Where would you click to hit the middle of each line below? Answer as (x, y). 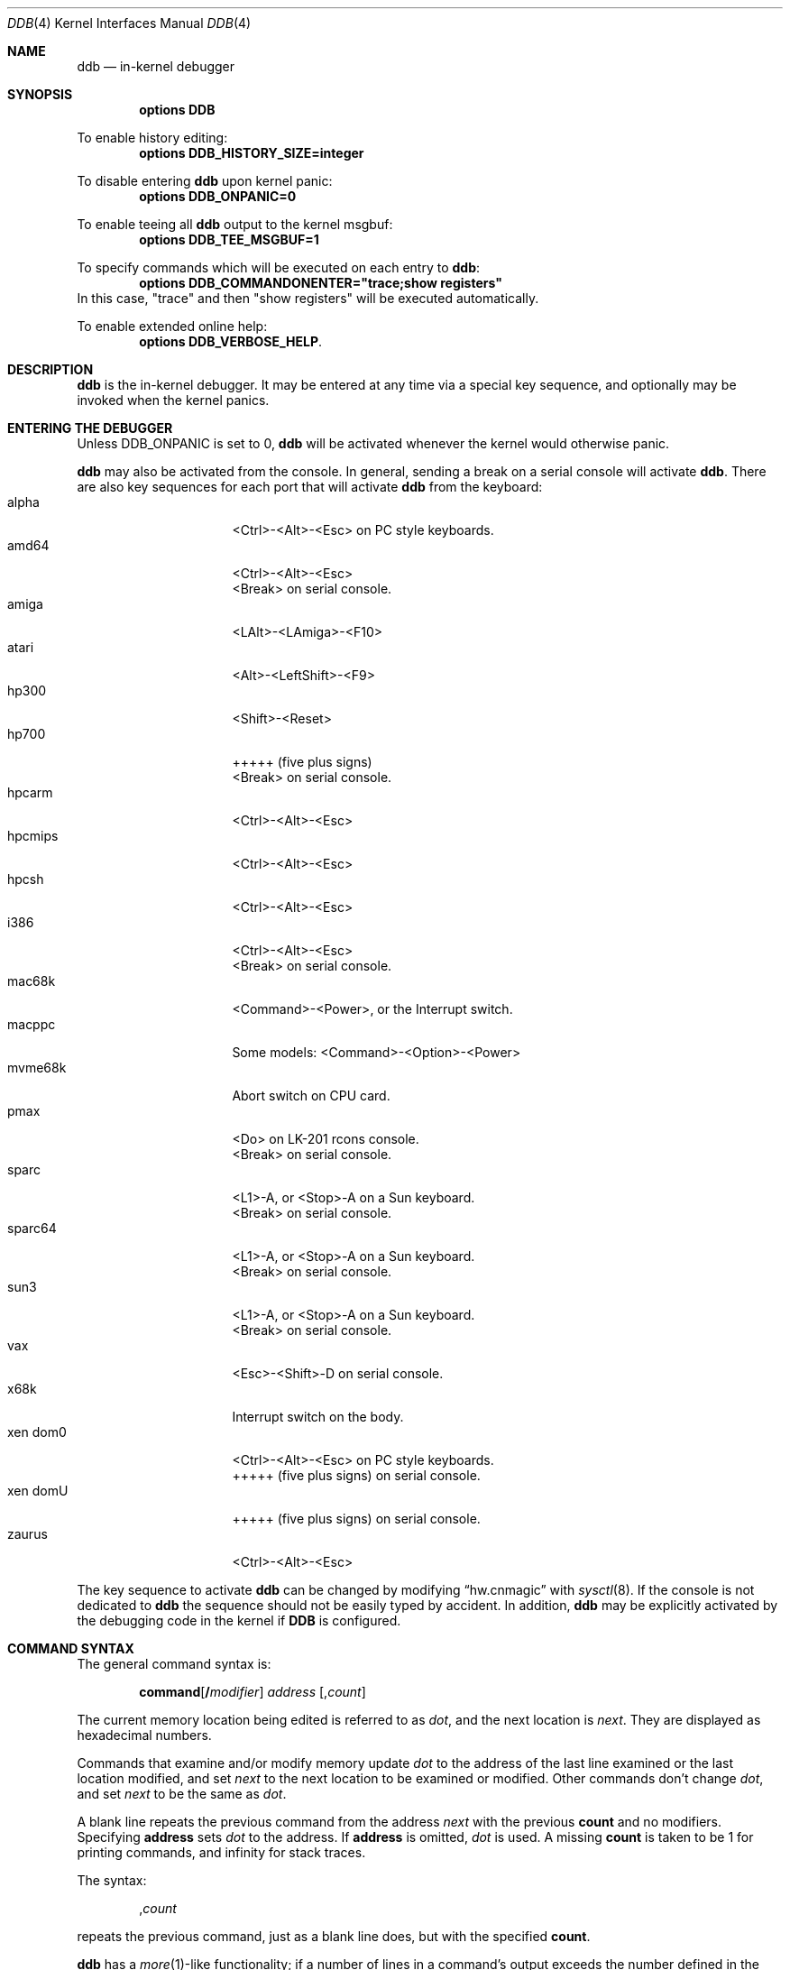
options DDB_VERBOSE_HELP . (231, 341)
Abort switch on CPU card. (311, 1095)
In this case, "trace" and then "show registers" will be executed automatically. (308, 298)
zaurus (28, 1534)
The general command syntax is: (174, 1664)
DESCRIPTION (51, 369)
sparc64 (32, 1228)
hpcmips (33, 836)
